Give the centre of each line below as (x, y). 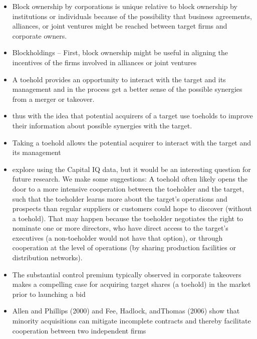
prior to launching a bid (49, 294)
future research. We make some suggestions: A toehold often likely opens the (130, 179)
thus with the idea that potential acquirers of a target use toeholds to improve (133, 116)
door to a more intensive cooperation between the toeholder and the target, (128, 188)
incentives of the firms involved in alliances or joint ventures (104, 62)
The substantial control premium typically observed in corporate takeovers (127, 274)
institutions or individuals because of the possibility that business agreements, (132, 16)
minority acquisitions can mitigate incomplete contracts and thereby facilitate (132, 321)
